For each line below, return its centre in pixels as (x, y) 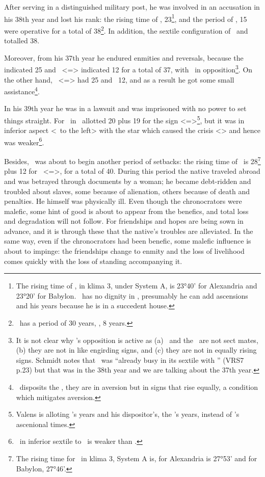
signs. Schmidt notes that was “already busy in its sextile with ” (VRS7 (130, 360)
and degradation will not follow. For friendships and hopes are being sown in (124, 221)
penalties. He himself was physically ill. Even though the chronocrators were (123, 201)
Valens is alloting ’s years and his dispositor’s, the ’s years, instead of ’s (128, 414)
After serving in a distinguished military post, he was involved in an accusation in (132, 7)
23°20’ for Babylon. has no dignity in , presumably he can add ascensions (132, 295)
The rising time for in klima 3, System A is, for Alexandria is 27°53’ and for (137, 458)
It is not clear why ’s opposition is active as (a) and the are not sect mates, (137, 340)
